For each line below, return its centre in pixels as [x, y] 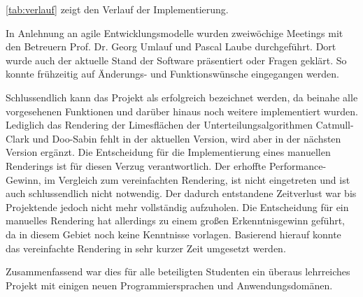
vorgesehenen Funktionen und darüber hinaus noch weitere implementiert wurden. [182, 111]
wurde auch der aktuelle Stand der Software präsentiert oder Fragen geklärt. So [176, 60]
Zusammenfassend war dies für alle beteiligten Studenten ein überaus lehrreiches [178, 271]
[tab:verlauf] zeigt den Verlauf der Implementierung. [117, 9]
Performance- [298, 165]
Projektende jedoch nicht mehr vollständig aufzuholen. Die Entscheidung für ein [177, 207]
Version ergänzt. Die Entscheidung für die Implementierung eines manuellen [168, 152]
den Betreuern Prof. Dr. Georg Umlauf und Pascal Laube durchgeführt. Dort [171, 46]
